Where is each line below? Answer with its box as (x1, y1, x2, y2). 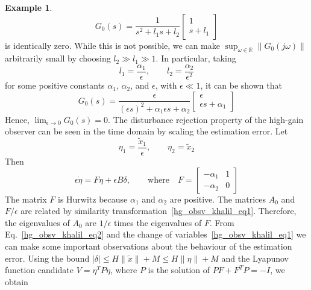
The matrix (5, 192, 47, 205)
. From (209, 216, 234, 229)
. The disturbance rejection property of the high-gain (108, 113, 304, 125)
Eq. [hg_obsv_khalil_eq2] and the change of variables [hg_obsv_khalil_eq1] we (5, 228, 306, 241)
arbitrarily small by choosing (5, 52, 111, 65)
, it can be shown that (200, 79, 282, 92)
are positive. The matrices (169, 192, 266, 205)
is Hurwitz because (57, 192, 128, 205)
